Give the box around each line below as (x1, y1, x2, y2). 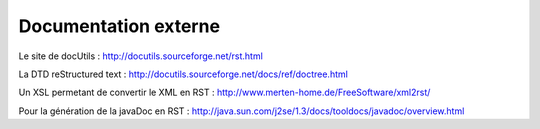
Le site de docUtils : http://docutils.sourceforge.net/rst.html (18, 50, 264, 62)
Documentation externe (18, 15, 220, 37)
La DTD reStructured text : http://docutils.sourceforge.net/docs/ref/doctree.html (18, 68, 349, 80)
